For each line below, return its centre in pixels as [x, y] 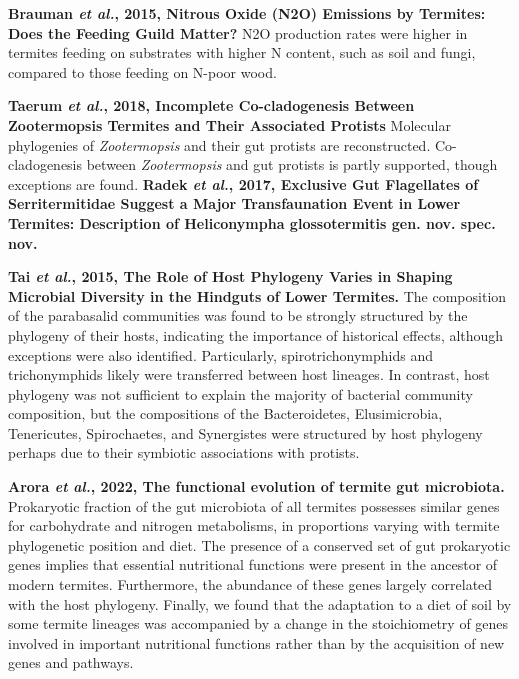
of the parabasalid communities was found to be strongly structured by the [238, 315]
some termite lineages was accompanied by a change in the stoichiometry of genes [258, 623]
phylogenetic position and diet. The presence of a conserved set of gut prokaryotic [259, 544]
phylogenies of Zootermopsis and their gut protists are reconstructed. [219, 144]
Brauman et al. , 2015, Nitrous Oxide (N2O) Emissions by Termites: [247, 13]
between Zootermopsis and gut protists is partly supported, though [292, 164]
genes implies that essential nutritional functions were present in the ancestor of [253, 564]
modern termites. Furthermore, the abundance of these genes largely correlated [250, 584]
